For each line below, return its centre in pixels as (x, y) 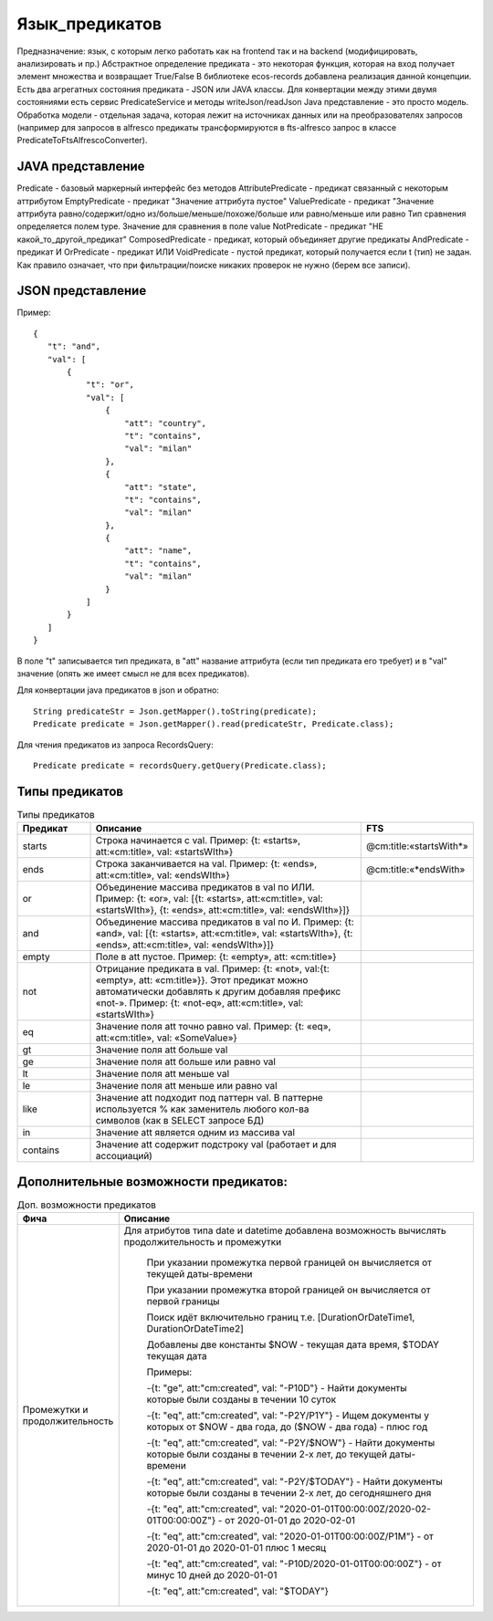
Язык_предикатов (89, 24)
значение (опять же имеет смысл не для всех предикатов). (133, 673)
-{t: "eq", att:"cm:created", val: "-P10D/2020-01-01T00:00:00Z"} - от (294, 1563)
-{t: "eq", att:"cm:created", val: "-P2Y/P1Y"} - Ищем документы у (288, 1416)
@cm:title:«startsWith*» (417, 846)
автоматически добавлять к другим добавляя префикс (218, 992)
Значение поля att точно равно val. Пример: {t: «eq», (213, 1027)
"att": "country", (166, 423)
